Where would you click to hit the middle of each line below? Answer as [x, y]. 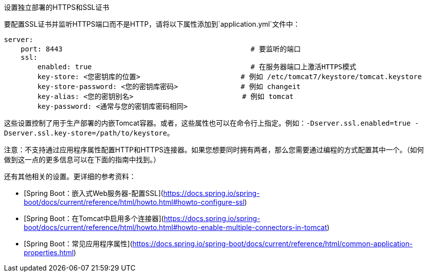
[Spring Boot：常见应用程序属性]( [78, 244]
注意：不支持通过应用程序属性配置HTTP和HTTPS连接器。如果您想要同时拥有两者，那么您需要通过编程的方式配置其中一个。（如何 [214, 150]
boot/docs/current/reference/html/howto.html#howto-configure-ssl [134, 202]
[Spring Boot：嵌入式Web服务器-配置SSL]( [94, 193]
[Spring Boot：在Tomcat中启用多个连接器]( [94, 218]
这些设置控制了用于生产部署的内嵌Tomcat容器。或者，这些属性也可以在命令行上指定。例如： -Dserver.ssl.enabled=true [207, 123]
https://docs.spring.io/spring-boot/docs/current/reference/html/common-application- [273, 244]
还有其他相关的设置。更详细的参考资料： [70, 176]
